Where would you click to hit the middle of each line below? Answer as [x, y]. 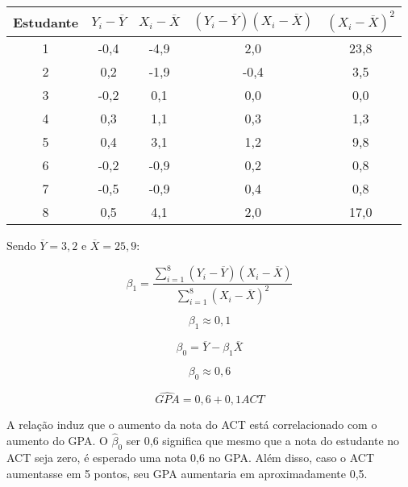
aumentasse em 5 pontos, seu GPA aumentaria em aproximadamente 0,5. [187, 473]
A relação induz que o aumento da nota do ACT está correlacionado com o [192, 425]
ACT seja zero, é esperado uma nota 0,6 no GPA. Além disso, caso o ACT [191, 457]
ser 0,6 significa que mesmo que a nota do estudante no [263, 441]
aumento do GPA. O [57, 441]
